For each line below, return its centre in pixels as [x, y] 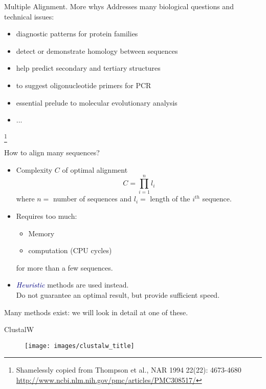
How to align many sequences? [52, 152]
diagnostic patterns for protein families [77, 34]
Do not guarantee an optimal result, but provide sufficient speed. [118, 294]
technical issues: [29, 16]
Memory [41, 233]
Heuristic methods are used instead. [72, 285]
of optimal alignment [95, 169]
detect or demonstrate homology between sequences [97, 50]
